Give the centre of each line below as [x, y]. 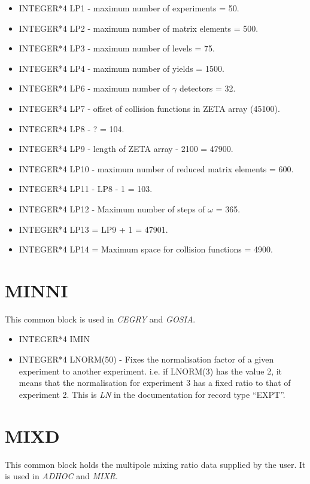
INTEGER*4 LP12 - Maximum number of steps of [112, 208]
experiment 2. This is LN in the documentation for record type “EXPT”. [152, 394]
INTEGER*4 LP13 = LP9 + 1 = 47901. [93, 229]
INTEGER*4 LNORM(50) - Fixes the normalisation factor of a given [146, 359]
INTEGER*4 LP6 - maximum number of [94, 88]
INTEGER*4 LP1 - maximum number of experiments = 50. [129, 8]
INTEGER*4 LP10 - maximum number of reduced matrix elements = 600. [156, 168]
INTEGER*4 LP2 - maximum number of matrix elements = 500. [139, 28]
